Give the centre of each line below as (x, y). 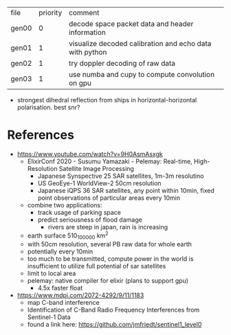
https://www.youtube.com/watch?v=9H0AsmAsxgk (90, 154)
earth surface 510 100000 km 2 (68, 235)
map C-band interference (63, 303)
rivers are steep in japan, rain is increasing (108, 227)
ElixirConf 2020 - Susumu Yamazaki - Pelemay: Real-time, (110, 161)
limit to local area (52, 273)
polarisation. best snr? (48, 107)
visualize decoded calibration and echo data (140, 44)
